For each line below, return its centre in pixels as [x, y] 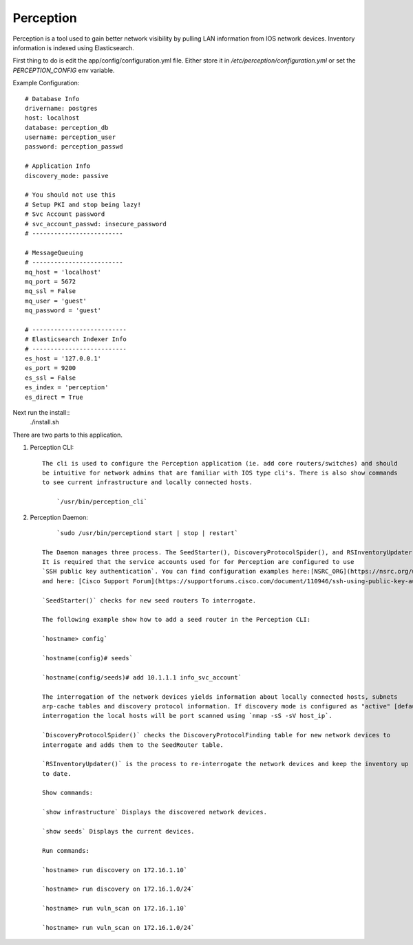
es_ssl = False [51, 378]
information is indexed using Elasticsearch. [73, 47]
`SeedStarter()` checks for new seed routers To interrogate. [149, 600]
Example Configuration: [46, 83]
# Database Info [52, 99]
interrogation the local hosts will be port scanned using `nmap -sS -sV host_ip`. [188, 716]
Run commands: [66, 850]
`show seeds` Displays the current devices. [119, 832]
